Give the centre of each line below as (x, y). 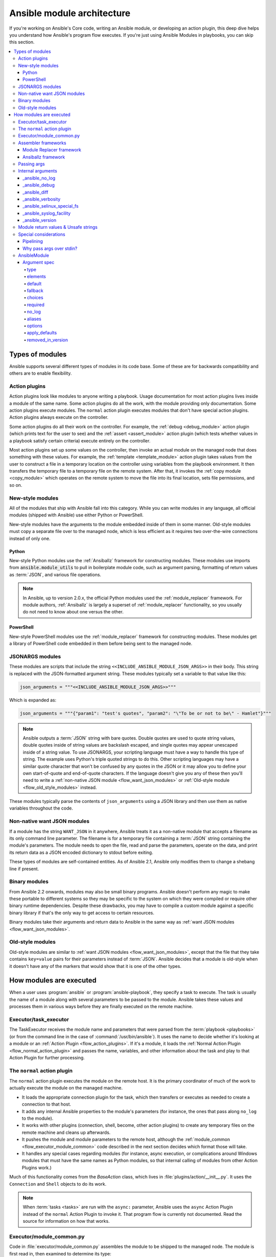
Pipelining (33, 241)
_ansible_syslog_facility (47, 213)
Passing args (32, 164)
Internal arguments (38, 171)
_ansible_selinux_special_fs (51, 206)
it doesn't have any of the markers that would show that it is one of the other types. (95, 966)
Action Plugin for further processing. (47, 1057)
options (35, 326)
